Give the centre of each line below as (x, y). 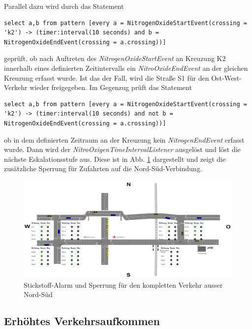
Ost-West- (226, 77)
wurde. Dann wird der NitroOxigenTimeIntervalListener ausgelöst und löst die (122, 149)
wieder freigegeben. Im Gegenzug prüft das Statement (111, 87)
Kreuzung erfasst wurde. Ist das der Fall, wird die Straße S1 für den (107, 77)
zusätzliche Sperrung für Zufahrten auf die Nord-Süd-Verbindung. (103, 168)
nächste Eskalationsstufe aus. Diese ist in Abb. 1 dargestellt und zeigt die (115, 159)
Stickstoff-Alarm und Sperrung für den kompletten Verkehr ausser (123, 284)
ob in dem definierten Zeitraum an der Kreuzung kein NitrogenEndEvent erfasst (124, 139)
